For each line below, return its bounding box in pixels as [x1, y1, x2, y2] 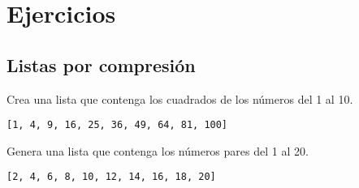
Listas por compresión [6, 52, 196, 77]
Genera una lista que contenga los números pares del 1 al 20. [6, 142, 309, 159]
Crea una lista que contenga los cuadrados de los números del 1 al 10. [6, 90, 353, 107]
